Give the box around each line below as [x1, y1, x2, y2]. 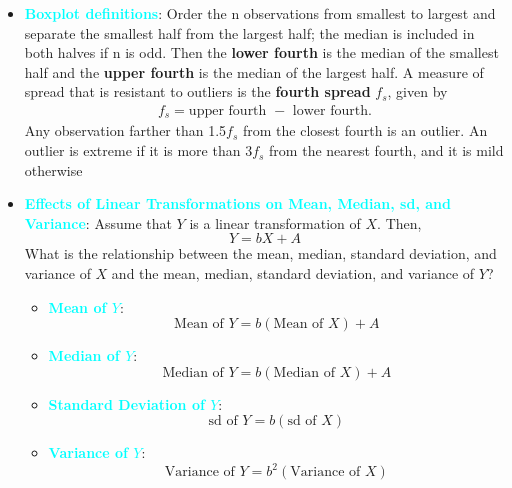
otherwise [24, 159, 83, 180]
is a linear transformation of [189, 212, 361, 233]
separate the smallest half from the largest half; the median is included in [24, 22, 475, 43]
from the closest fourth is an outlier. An [243, 120, 488, 141]
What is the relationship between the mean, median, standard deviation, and [24, 243, 497, 264]
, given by [387, 81, 448, 102]
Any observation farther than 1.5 [24, 120, 227, 141]
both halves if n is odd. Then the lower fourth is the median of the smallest [24, 42, 499, 63]
